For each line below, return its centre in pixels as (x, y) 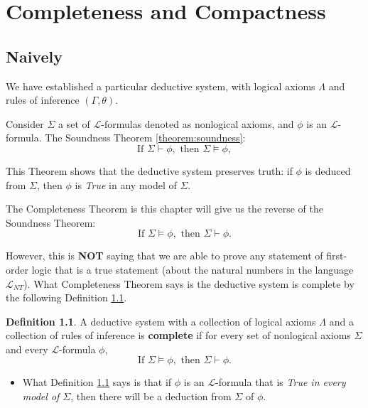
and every (27, 349)
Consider (25, 123)
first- (337, 256)
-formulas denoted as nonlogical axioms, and (197, 123)
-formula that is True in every (281, 382)
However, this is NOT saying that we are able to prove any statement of (164, 256)
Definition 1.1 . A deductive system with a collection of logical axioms (161, 321)
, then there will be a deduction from (151, 396)
